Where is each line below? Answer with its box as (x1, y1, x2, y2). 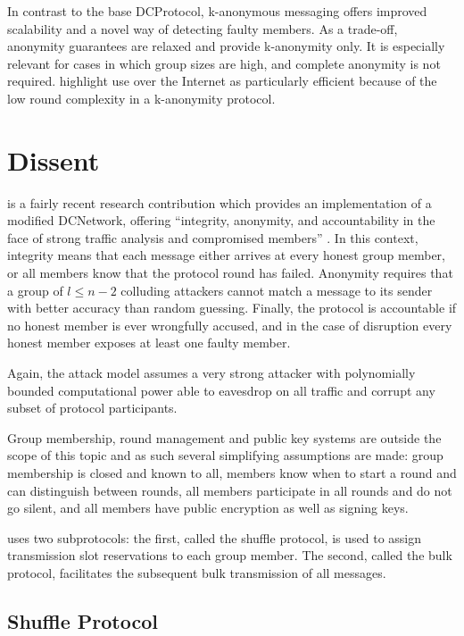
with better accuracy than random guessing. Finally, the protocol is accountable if (7, 298, 457, 317)
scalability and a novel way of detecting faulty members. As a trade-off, (7, 19, 398, 38)
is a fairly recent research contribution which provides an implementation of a (7, 193, 432, 212)
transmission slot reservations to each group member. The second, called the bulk (7, 546, 452, 565)
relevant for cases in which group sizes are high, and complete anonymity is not (7, 54, 441, 72)
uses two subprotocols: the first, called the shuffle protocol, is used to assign (7, 528, 422, 547)
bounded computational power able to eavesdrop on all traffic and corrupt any (7, 381, 435, 399)
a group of (7, 280, 63, 299)
